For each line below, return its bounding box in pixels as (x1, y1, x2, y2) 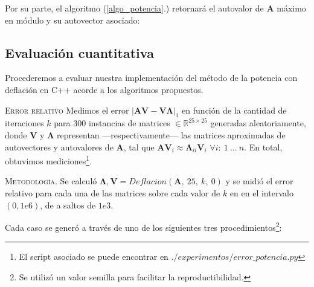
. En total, (244, 140, 283, 153)
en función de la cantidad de (182, 103, 287, 116)
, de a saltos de (40, 198, 96, 211)
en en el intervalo (229, 187, 293, 199)
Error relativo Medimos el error (5, 103, 129, 116)
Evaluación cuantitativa (5, 43, 154, 62)
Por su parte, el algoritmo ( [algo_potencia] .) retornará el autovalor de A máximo (5, 2, 306, 14)
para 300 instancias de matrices (54, 117, 170, 129)
